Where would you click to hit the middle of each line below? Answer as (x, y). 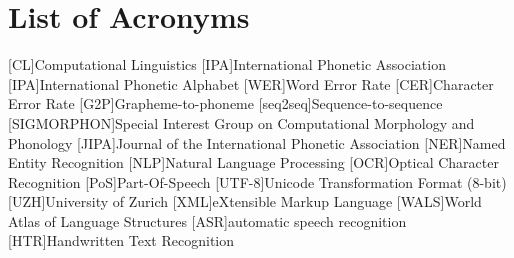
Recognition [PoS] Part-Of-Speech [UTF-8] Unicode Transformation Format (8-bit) (257, 181)
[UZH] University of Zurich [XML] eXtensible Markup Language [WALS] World (245, 201)
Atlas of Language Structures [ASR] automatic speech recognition (207, 220)
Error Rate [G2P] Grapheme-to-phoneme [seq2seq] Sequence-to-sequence (225, 103)
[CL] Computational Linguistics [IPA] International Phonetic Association (227, 64)
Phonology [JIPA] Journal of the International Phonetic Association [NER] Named (257, 142)
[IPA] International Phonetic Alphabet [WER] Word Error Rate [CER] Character (251, 83)
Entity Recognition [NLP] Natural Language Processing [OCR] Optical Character (253, 162)
